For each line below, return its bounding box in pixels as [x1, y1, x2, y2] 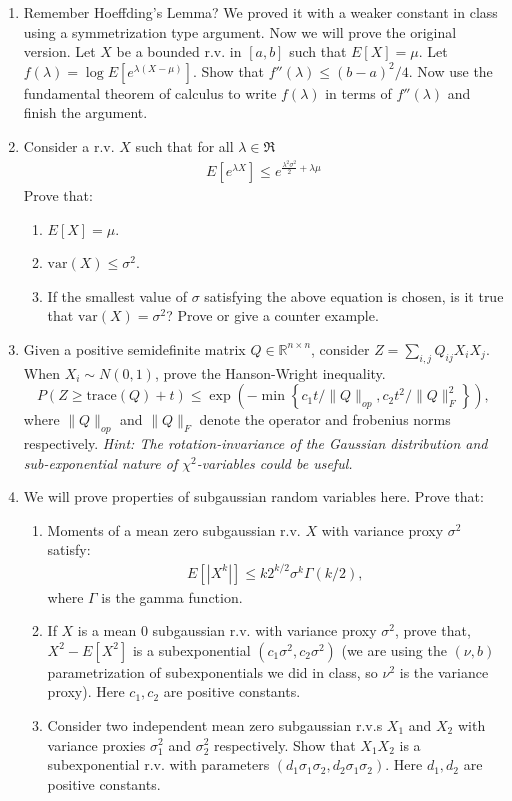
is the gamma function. [101, 586, 243, 607]
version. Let [23, 41, 96, 62]
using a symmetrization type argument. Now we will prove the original [23, 21, 457, 42]
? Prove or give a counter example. [166, 305, 379, 326]
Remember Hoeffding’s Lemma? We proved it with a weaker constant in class [23, 2, 498, 22]
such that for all [135, 135, 234, 156]
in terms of [325, 82, 392, 103]
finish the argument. [23, 102, 148, 123]
